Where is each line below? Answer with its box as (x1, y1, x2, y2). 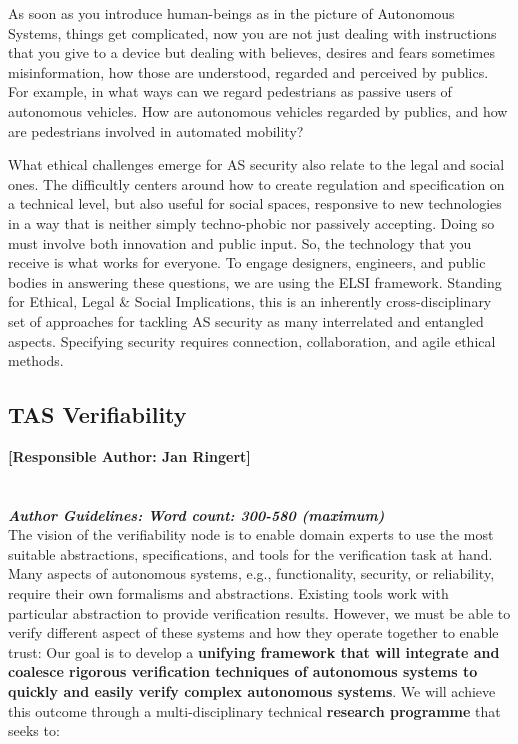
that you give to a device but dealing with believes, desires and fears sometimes (8, 42, 495, 63)
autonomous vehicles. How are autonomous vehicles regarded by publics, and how (8, 100, 508, 121)
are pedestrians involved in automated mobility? (8, 120, 304, 141)
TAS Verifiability (8, 399, 187, 430)
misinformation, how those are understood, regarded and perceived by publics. (8, 61, 489, 82)
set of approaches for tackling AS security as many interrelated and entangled (8, 310, 484, 331)
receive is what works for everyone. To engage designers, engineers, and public (8, 252, 486, 273)
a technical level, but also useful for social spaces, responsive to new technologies (8, 193, 502, 214)
